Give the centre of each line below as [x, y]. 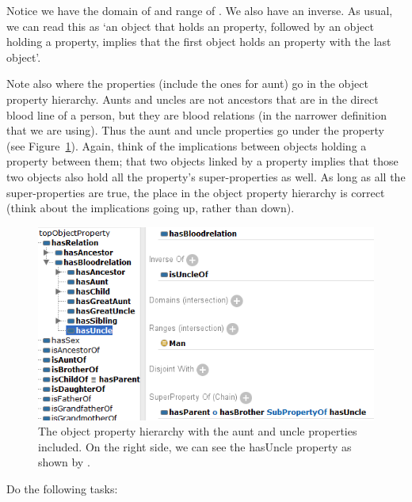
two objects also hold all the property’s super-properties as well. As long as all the [206, 176]
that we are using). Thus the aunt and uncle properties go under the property [195, 130]
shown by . [64, 462]
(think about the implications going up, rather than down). [151, 208]
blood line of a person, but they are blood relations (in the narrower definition [196, 114]
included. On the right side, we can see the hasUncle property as [195, 446]
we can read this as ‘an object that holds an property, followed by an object [190, 26]
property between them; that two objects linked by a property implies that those [202, 161]
